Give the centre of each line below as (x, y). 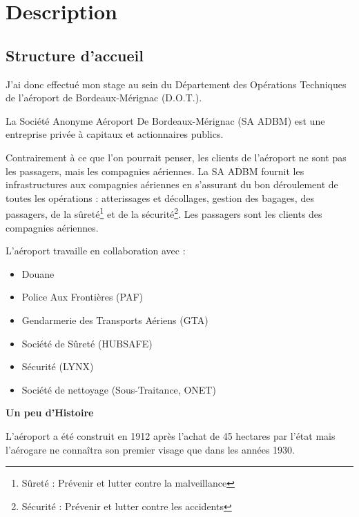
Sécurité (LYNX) (58, 366)
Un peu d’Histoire (50, 413)
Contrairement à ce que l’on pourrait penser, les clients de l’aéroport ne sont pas (176, 157)
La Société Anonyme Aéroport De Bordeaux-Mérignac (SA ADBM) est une (165, 120)
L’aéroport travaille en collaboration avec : (96, 251)
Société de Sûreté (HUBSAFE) (87, 343)
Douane (38, 273)
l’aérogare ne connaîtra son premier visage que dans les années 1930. (150, 449)
